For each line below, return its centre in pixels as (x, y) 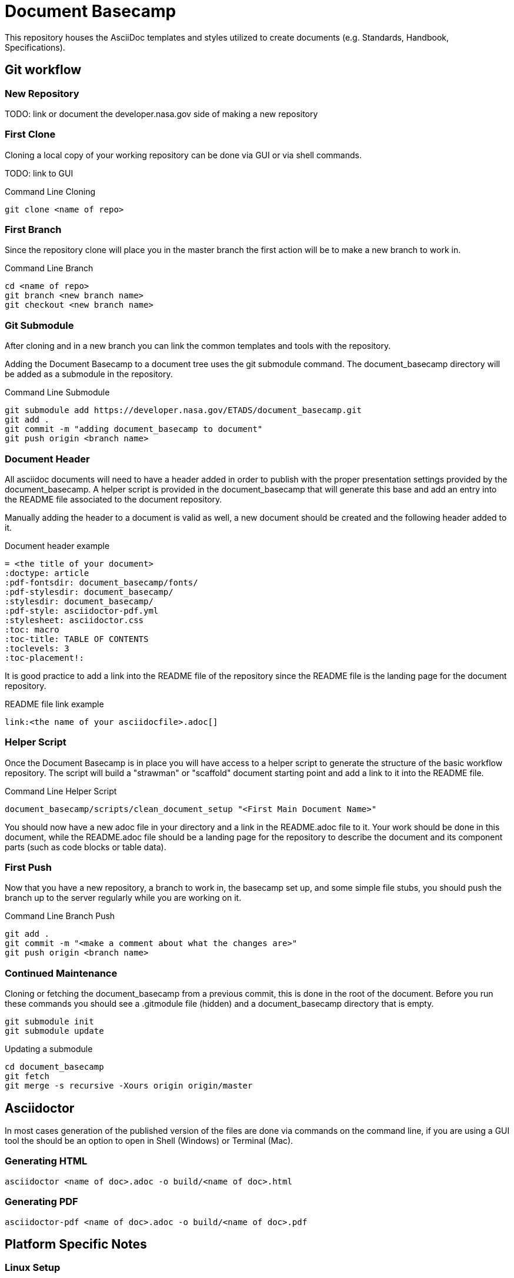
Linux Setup (33, 1268)
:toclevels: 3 (37, 648)
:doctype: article (47, 573)
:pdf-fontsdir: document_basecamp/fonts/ (101, 582)
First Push (28, 868)
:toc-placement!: (44, 658)
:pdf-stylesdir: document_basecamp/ (89, 592)
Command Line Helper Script (61, 791)
